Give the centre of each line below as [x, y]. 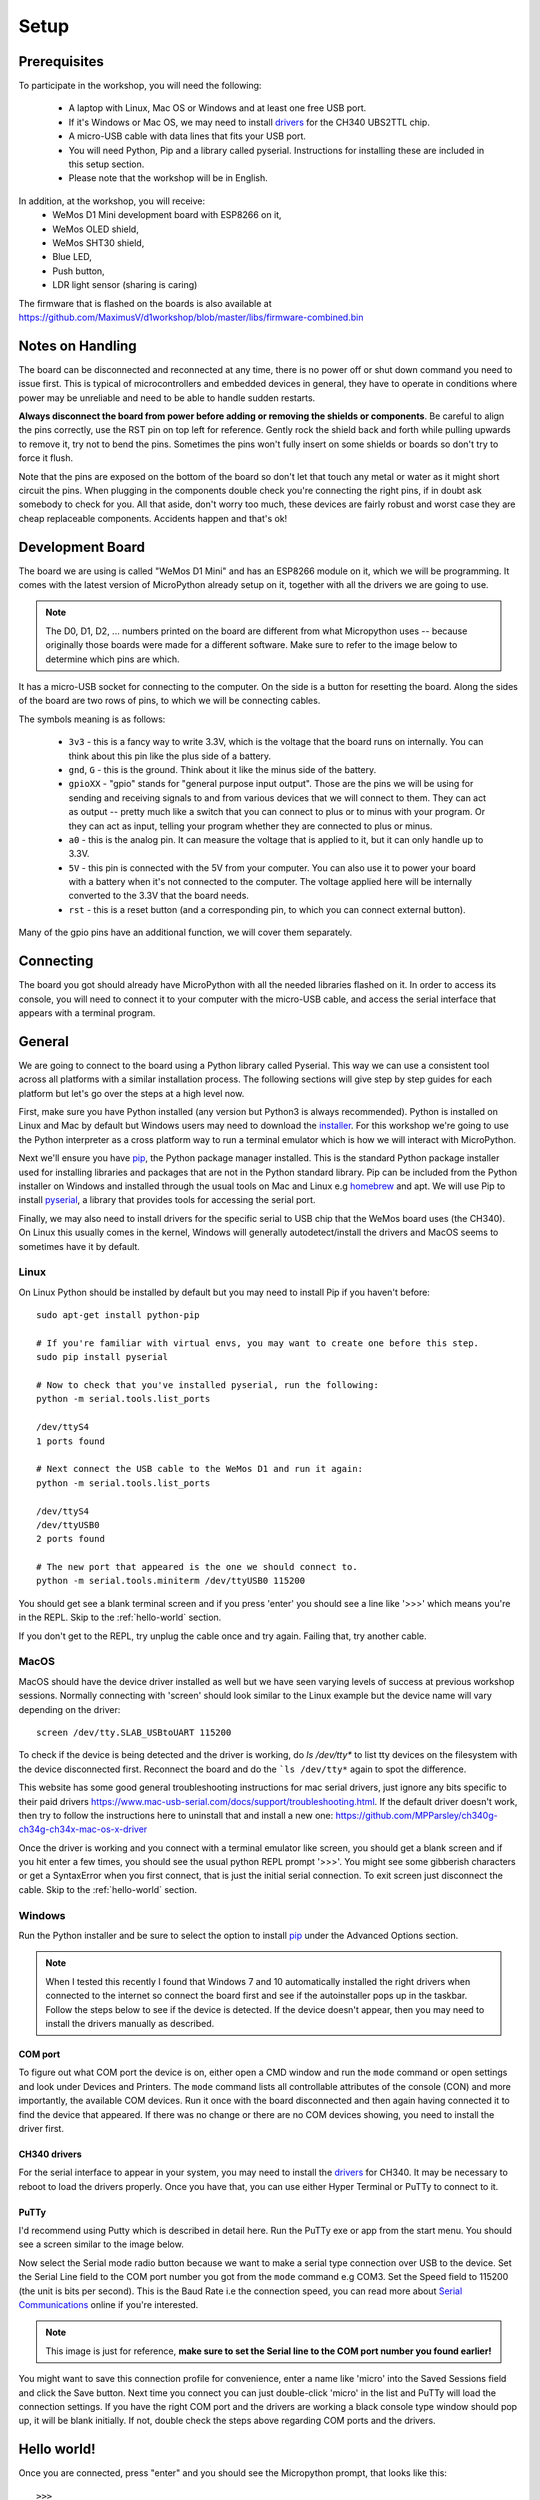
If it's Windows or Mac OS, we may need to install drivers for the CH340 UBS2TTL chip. [249, 122]
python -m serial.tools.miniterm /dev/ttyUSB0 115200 [170, 1581]
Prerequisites [61, 61]
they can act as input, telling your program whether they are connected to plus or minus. [250, 826]
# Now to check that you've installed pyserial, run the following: [207, 1385]
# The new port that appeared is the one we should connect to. [197, 1567]
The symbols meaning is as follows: [92, 719]
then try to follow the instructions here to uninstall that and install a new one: [176, 1815]
